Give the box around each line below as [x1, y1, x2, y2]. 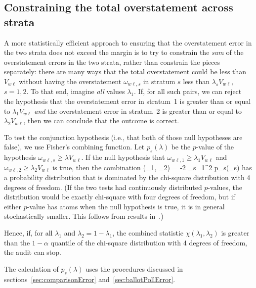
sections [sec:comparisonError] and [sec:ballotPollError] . [4, 274, 175, 284]
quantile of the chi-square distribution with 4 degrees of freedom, [50, 237, 248, 247]
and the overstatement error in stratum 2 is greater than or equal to [34, 105, 242, 116]
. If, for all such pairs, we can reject [134, 86, 242, 96]
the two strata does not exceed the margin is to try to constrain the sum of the [4, 47, 244, 57]
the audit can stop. [4, 247, 61, 257]
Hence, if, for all [4, 228, 53, 238]
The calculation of [4, 263, 59, 274]
